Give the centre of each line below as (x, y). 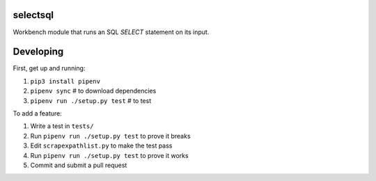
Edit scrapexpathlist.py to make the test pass (101, 145)
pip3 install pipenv (65, 81)
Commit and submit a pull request (79, 165)
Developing (38, 52)
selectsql (33, 15)
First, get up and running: (49, 68)
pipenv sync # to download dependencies (93, 91)
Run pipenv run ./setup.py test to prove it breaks (110, 136)
